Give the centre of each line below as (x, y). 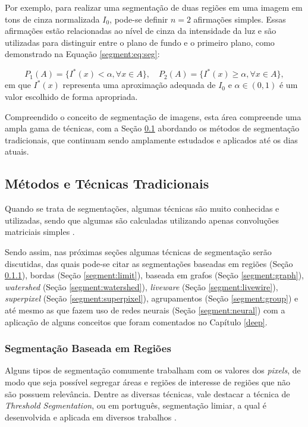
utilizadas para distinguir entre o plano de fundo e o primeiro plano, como (140, 42)
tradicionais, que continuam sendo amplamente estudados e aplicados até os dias (151, 139)
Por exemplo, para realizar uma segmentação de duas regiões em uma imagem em (154, 7)
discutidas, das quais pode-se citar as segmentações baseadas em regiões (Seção (149, 263)
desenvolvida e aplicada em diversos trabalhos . (91, 417)
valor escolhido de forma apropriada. (71, 97)
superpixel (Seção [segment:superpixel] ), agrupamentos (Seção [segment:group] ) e (152, 298)
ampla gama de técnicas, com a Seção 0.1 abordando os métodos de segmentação (152, 128)
